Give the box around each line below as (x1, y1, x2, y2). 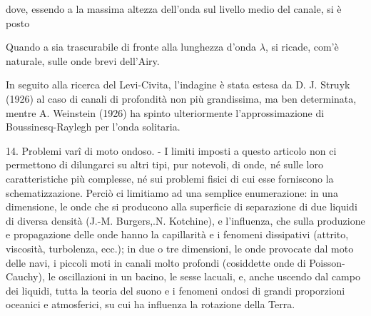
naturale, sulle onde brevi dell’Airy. (6, 53, 160, 68)
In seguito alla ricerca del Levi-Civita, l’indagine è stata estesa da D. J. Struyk (6, 77, 350, 92)
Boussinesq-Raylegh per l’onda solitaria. (6, 119, 181, 134)
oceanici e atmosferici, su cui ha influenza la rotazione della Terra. (6, 297, 295, 312)
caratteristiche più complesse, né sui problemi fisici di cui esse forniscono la (6, 170, 334, 185)
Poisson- (309, 255, 345, 270)
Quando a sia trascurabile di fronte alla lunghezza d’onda (6, 39, 257, 54)
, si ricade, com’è (265, 39, 339, 54)
